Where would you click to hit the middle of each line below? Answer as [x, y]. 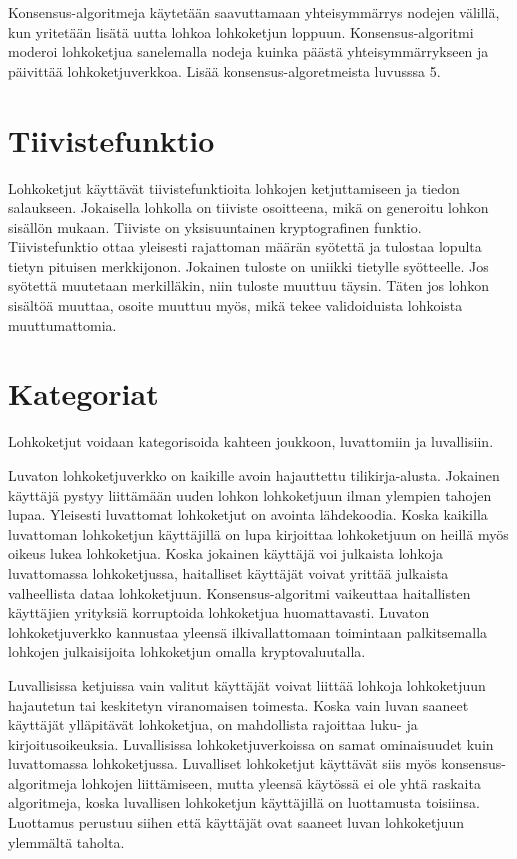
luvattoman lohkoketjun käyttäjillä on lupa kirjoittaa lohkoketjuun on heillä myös [258, 533]
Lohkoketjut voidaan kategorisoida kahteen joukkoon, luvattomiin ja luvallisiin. [251, 441]
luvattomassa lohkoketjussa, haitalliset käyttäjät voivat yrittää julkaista [228, 572]
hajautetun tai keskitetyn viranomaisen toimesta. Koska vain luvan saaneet [238, 704]
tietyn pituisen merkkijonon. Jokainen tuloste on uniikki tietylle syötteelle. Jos [248, 265]
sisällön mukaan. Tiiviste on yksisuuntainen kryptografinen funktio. [215, 226]
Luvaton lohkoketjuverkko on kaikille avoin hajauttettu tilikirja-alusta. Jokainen [254, 474]
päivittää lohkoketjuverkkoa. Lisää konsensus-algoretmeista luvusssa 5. [224, 70]
